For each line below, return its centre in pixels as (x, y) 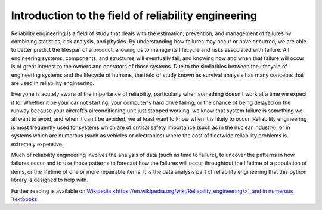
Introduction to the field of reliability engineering (134, 15)
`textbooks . (25, 199)
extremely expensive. (37, 144)
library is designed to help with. (50, 180)
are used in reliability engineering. (53, 83)
